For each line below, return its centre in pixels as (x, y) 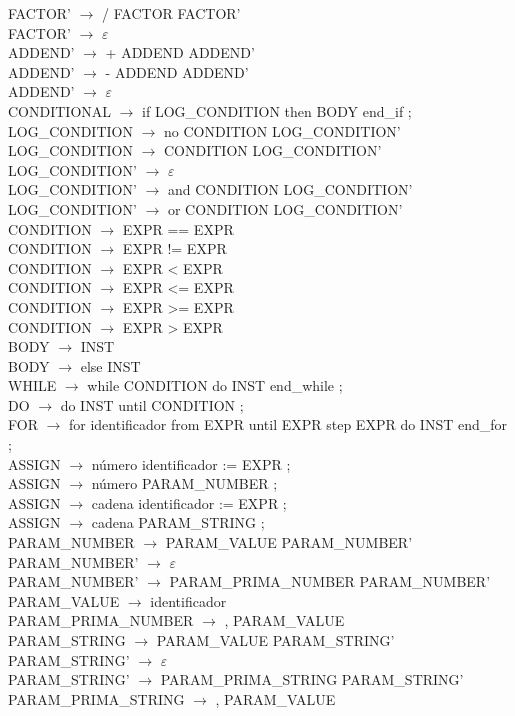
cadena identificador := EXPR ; (189, 502)
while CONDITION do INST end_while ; (215, 385)
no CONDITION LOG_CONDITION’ (282, 130)
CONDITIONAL (60, 110)
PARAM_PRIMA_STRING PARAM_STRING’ (312, 679)
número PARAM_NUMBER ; (184, 483)
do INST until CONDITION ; (152, 404)
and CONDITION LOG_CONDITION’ (290, 189)
